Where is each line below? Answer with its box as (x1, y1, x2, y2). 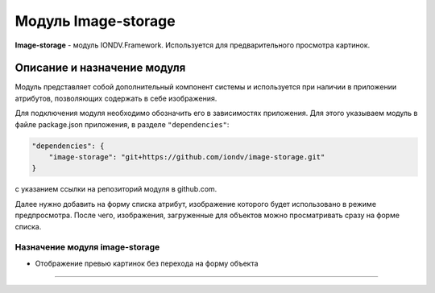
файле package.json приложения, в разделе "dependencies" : (14, 119, 230, 129)
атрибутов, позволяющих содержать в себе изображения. (14, 93, 217, 103)
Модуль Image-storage (14, 12, 176, 30)
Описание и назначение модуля (14, 61, 186, 75)
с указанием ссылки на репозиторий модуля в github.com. (14, 184, 217, 194)
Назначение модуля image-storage (14, 241, 160, 253)
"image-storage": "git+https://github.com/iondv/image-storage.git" (48, 153, 325, 161)
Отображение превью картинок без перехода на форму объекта (35, 258, 259, 268)
